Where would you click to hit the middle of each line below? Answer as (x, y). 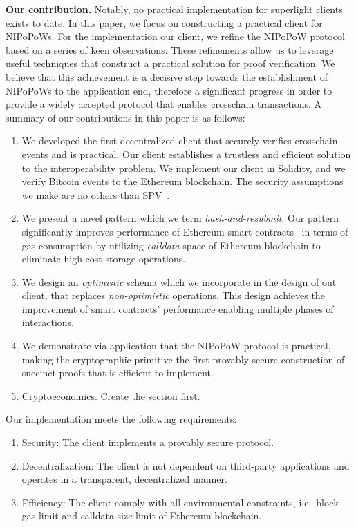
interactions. (48, 322)
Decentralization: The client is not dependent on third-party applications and (186, 465)
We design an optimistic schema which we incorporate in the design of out (179, 281)
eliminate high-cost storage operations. (104, 259)
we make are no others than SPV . (96, 194)
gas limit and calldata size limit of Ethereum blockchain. (142, 516)
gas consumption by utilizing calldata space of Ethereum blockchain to (171, 245)
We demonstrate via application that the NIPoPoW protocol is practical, (176, 346)
